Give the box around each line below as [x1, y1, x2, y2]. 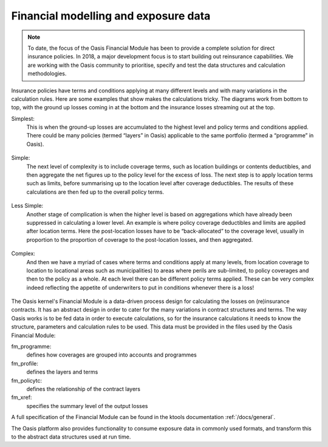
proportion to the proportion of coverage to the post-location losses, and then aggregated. [26, 236, 253, 243]
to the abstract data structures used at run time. [11, 433, 131, 440]
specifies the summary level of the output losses [26, 402, 148, 409]
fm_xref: [11, 394, 32, 401]
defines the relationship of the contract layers [26, 386, 141, 392]
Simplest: [11, 115, 35, 122]
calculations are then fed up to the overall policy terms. [26, 188, 164, 196]
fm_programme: [11, 343, 52, 350]
